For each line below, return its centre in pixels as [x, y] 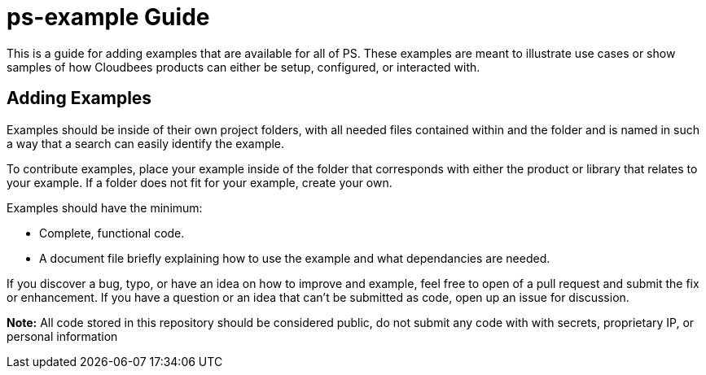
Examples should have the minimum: [105, 207]
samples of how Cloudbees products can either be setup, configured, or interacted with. [243, 67]
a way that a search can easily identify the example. [146, 143]
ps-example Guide [108, 17]
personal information [62, 336]
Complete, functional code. [112, 233]
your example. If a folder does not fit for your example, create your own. [200, 182]
